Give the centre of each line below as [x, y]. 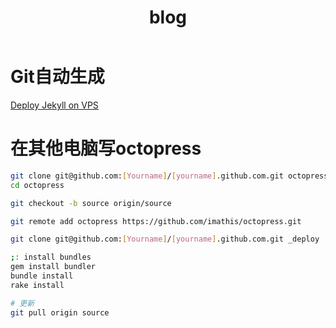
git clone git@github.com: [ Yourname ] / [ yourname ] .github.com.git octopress [169, 176]
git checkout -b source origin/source [91, 203]
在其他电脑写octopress [106, 148]
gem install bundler [53, 267]
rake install [37, 285]
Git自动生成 [57, 77]
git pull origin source [60, 312]
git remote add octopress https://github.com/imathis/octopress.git [156, 221]
